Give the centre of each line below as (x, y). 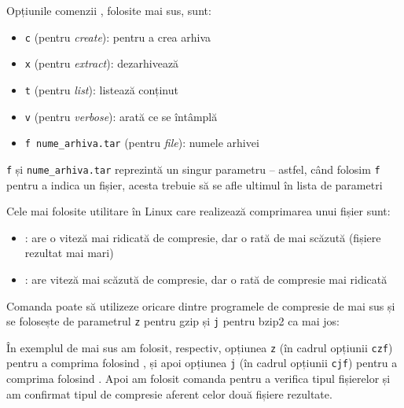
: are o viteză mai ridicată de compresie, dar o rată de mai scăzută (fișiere (203, 237)
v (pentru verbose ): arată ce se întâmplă (121, 116)
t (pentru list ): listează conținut (101, 89)
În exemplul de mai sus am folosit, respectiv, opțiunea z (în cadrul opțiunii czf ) (200, 347)
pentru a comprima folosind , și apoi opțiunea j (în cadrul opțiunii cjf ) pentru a (202, 363)
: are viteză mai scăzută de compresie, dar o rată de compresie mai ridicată (206, 279)
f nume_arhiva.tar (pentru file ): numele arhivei (142, 143)
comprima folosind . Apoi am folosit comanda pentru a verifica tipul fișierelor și (198, 379)
